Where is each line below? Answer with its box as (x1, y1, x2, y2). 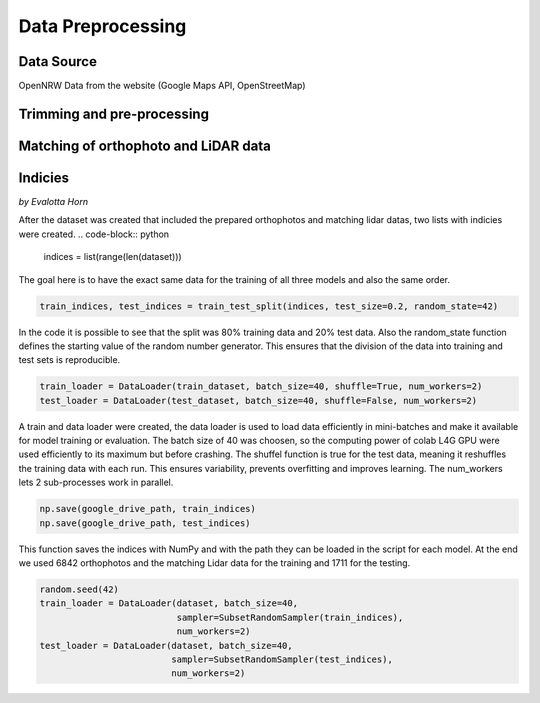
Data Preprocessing (18, 15, 187, 37)
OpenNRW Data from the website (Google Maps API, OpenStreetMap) (18, 80, 306, 92)
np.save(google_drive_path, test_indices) (39, 517, 251, 529)
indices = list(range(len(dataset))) (43, 251, 182, 263)
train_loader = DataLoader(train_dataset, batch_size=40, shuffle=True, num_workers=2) (39, 381, 483, 392)
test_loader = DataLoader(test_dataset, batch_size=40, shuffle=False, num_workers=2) (39, 395, 478, 406)
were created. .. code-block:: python (18, 228, 170, 240)
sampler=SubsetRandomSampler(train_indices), (176, 611, 404, 623)
